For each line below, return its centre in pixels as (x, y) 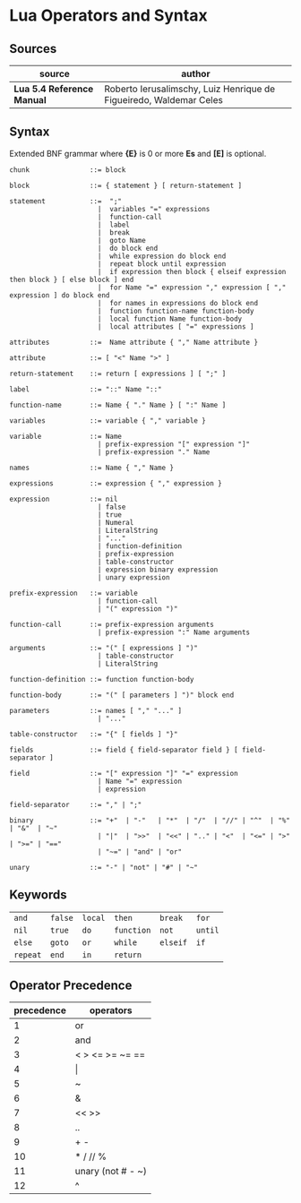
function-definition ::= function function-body (102, 679)
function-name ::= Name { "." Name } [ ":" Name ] (118, 405)
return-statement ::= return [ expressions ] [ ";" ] (118, 374)
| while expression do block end (162, 256)
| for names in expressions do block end (177, 303)
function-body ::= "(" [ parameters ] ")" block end (122, 695)
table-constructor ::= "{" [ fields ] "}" (94, 734)
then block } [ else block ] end (72, 279)
